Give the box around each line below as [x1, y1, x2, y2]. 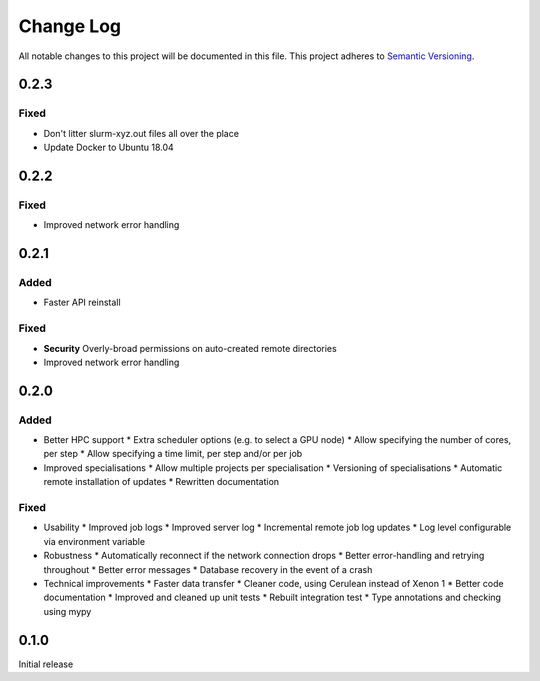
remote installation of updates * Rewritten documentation [43, 476, 280, 488]
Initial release [18, 658, 74, 670]
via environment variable [43, 535, 145, 547]
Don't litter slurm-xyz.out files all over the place [43, 127, 240, 139]
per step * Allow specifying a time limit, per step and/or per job [43, 448, 303, 460]
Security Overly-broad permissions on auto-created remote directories [43, 342, 337, 354]
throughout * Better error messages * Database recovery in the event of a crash [43, 563, 373, 575]
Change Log [18, 15, 122, 37]
